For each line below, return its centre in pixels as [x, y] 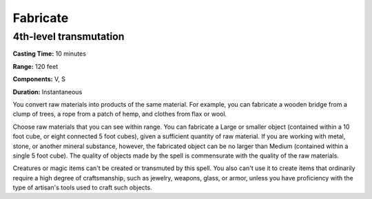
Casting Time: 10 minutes [49, 54]
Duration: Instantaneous [48, 92]
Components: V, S [39, 79]
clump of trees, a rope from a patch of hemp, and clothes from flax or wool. [120, 114]
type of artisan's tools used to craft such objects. [82, 188]
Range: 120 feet [35, 66]
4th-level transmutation [69, 36]
